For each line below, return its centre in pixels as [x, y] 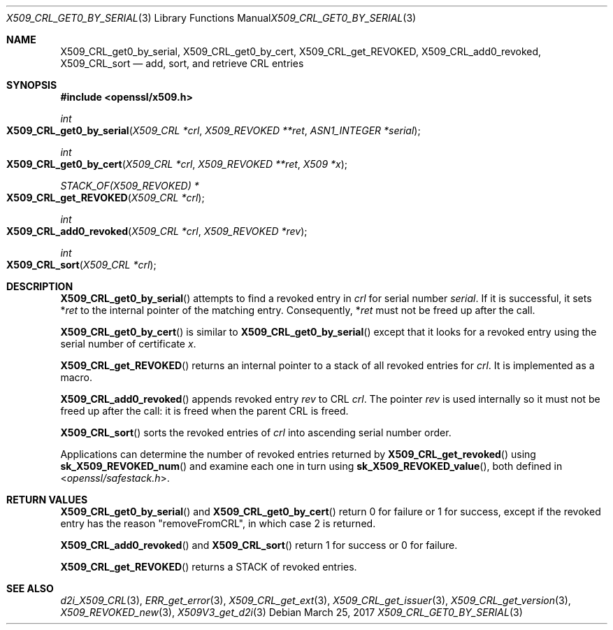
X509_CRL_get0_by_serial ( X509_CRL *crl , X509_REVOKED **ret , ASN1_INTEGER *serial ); [214, 130]
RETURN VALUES [47, 500]
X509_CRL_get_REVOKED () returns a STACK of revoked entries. [209, 567]
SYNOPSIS [32, 85]
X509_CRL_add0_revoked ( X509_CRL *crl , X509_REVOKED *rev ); [157, 231]
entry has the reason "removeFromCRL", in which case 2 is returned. [218, 523]
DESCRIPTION [40, 286]
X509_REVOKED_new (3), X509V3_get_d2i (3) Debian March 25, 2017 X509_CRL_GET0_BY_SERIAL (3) [291, 612]
